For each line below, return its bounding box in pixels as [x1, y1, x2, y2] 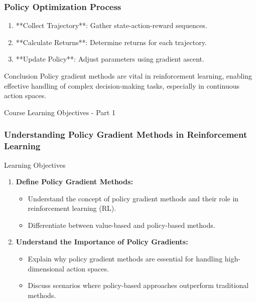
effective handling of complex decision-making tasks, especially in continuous [4, 80, 239, 91]
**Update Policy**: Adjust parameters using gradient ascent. [16, 54, 204, 64]
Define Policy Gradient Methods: [16, 176, 133, 187]
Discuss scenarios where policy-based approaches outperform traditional [28, 280, 249, 290]
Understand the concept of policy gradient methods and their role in [28, 193, 239, 203]
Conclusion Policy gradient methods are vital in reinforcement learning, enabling [4, 71, 252, 81]
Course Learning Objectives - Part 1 [4, 107, 115, 117]
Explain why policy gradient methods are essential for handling [28, 253, 223, 264]
